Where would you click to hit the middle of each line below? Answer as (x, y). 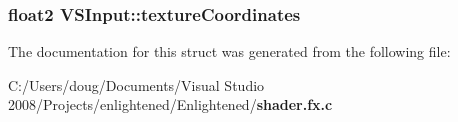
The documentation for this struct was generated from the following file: (229, 51)
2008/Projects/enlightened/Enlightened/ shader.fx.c (170, 104)
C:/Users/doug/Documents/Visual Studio (136, 84)
